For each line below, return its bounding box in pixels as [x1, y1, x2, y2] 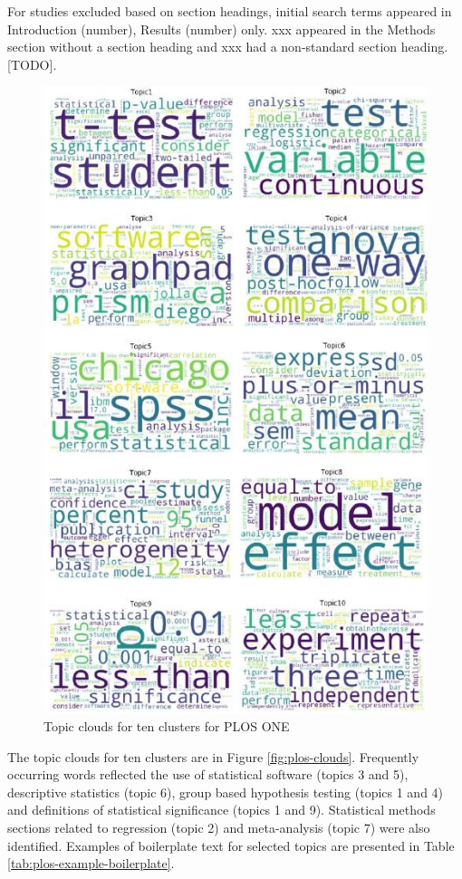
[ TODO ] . [7, 54, 57, 73]
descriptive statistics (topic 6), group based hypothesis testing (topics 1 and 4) [7, 782, 444, 801]
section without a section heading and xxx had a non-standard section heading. [7, 37, 448, 56]
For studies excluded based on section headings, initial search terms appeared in [7, 2, 452, 20]
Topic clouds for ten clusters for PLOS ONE [43, 717, 290, 736]
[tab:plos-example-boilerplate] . [7, 854, 175, 873]
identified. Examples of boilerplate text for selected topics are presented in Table [7, 836, 455, 855]
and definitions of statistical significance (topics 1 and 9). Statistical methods [7, 800, 436, 819]
